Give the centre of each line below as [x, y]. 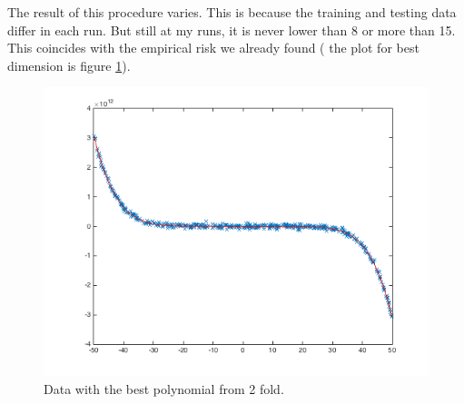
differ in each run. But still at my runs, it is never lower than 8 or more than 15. [232, 30]
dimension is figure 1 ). [69, 65]
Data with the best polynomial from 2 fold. [164, 388]
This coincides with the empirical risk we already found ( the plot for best [213, 48]
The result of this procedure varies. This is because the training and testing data [232, 12]
